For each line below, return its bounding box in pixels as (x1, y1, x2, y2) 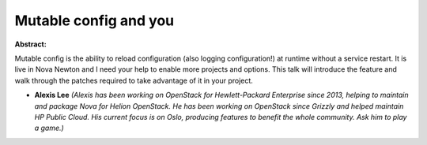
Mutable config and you (14, 12, 174, 29)
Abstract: (14, 39, 47, 49)
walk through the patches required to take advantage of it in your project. (14, 76, 253, 85)
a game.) (34, 123, 65, 133)
